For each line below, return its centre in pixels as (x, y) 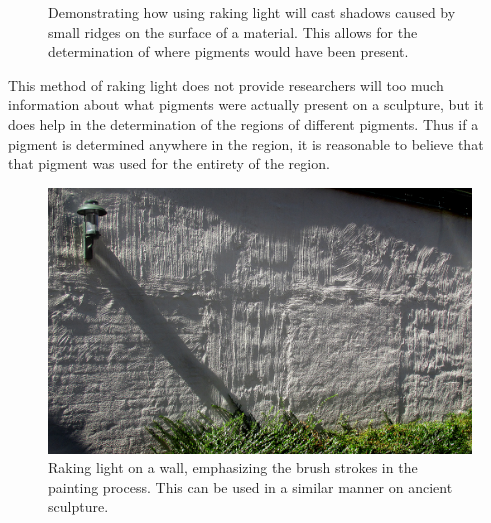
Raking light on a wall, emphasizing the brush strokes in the (233, 467)
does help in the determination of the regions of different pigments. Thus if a (243, 123)
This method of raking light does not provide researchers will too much (226, 84)
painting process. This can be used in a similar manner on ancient (250, 486)
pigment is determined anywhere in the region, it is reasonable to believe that (246, 143)
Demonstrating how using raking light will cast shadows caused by (252, 12)
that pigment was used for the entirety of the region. (169, 163)
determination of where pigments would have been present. (228, 51)
